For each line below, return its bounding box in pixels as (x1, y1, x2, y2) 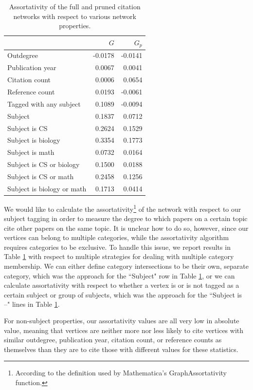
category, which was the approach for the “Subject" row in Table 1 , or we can (4, 270, 235, 280)
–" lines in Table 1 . (4, 299, 60, 309)
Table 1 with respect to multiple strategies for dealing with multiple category (4, 251, 234, 261)
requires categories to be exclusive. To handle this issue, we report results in (4, 241, 231, 252)
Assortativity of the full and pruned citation (9, 1, 141, 11)
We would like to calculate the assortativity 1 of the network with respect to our (4, 202, 241, 214)
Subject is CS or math (7, 171, 74, 181)
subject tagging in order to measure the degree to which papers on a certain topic (4, 213, 248, 223)
